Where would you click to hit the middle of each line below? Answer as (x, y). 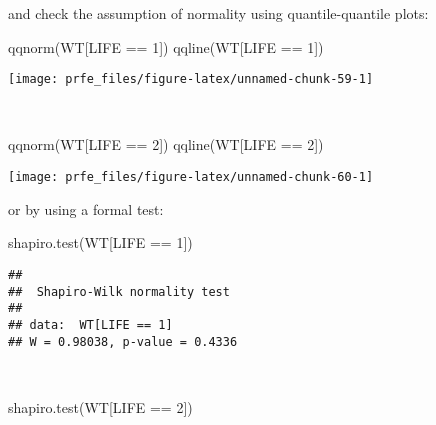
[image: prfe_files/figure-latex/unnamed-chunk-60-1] (191, 177)
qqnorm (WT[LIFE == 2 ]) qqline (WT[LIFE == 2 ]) (166, 144)
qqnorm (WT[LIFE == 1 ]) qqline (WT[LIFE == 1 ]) (166, 46)
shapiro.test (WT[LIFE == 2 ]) (100, 406)
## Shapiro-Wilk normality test (119, 291)
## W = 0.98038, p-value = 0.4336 (123, 341)
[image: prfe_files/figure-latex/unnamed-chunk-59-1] (191, 79)
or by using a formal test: (86, 208)
